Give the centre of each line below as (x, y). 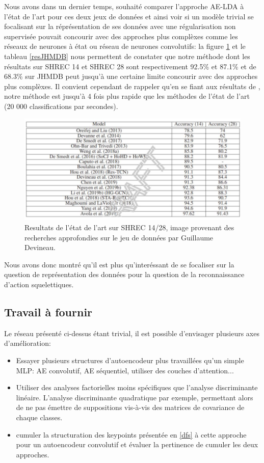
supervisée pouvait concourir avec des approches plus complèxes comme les (121, 36)
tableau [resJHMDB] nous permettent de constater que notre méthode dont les (127, 56)
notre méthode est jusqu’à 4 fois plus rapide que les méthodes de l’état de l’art (127, 96)
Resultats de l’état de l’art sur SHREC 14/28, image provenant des (129, 227)
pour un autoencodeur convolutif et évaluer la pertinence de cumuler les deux (137, 444)
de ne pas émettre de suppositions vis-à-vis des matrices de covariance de (130, 407)
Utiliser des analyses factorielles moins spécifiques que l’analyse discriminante (137, 387)
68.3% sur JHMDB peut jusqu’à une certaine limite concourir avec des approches (131, 76)
